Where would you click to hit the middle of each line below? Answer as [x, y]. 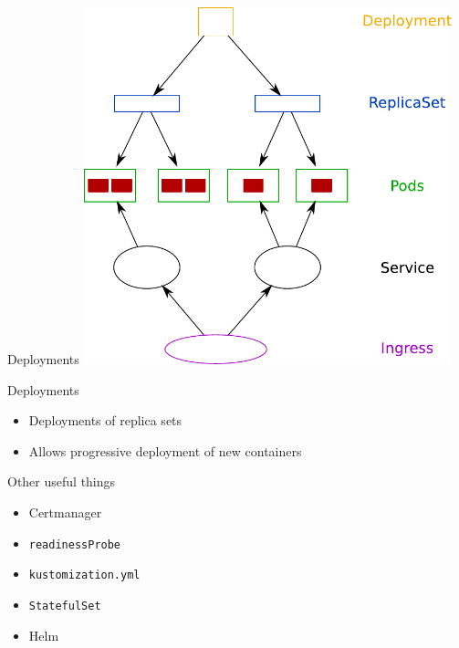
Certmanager [65, 512]
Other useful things [62, 481]
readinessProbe [75, 544]
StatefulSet [65, 606]
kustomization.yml [84, 575]
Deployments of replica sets [105, 420]
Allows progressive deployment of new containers [165, 450]
